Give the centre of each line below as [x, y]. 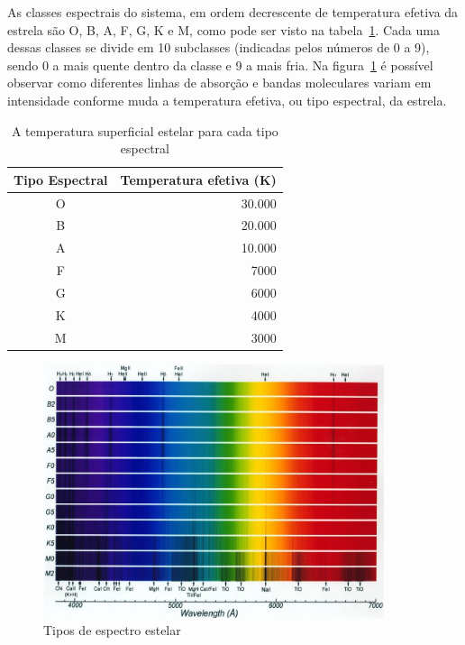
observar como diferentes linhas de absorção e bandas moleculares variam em [219, 83]
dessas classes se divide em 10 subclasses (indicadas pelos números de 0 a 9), [219, 47]
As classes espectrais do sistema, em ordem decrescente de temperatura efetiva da [233, 12]
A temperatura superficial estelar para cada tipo [145, 130]
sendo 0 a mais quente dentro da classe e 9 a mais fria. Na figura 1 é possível [220, 64]
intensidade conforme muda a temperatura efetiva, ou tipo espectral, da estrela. [227, 100]
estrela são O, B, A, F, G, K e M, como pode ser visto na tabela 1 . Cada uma [223, 29]
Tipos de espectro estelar [112, 630]
